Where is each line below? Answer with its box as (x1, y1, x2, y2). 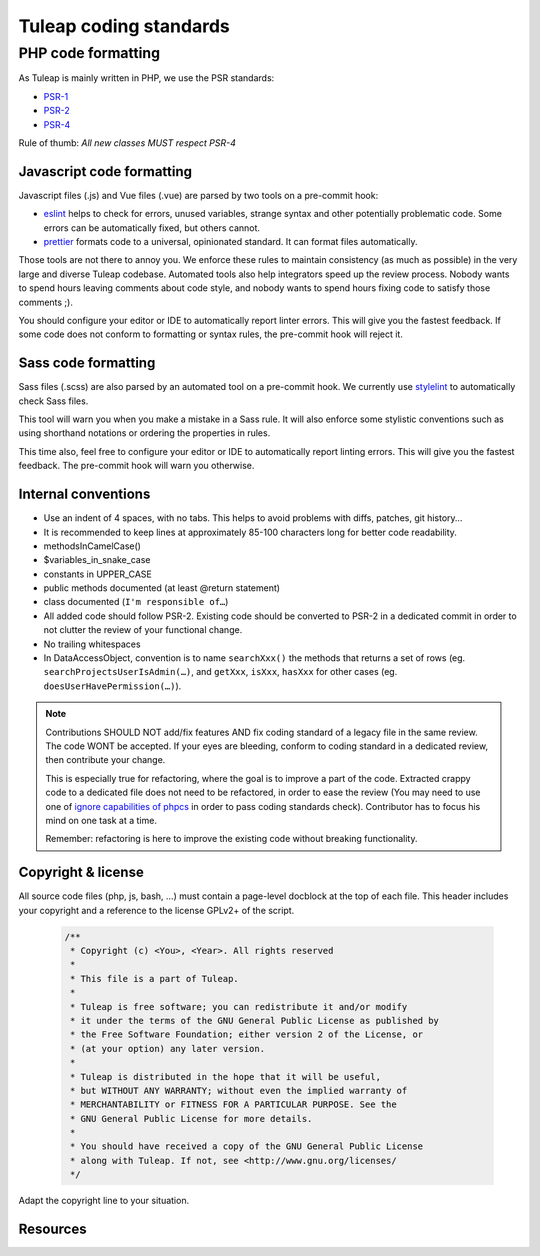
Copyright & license (18, 864, 144, 881)
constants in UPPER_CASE (43, 568, 152, 580)
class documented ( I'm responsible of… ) (43, 596, 229, 608)
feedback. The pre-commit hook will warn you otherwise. (18, 460, 255, 472)
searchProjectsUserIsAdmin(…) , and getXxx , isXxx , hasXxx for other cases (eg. (43, 666, 398, 678)
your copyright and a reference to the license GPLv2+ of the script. (18, 904, 295, 916)
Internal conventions (18, 486, 151, 503)
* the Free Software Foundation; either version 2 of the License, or (70, 1029, 424, 1040)
